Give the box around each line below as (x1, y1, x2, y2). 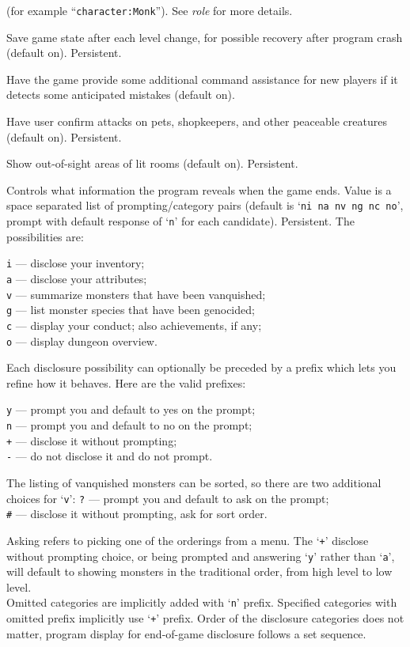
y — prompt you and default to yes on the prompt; (6, 401, 256, 418)
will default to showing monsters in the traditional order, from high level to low (6, 563, 393, 580)
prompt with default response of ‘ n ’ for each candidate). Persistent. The (6, 213, 355, 229)
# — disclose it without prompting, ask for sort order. (6, 505, 268, 522)
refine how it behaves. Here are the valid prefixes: (6, 374, 246, 391)
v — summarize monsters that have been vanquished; (6, 286, 266, 302)
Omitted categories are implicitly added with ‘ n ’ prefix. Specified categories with (6, 594, 397, 611)
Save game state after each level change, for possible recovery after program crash (6, 28, 403, 45)
